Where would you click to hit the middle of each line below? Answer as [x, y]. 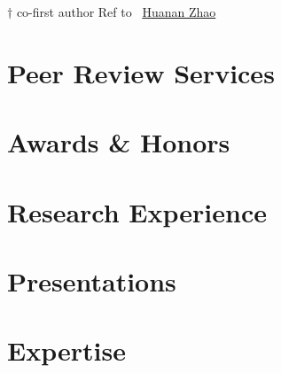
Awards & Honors [119, 142]
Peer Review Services [141, 72]
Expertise [66, 350]
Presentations [92, 280]
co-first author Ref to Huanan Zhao [116, 12]
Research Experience [137, 211]
